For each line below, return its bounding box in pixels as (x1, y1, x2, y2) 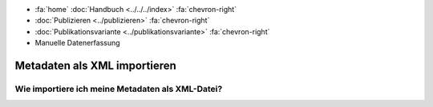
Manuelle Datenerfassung (34, 38, 120, 48)
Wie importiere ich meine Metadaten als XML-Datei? (14, 83, 223, 94)
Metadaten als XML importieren (14, 58, 176, 72)
